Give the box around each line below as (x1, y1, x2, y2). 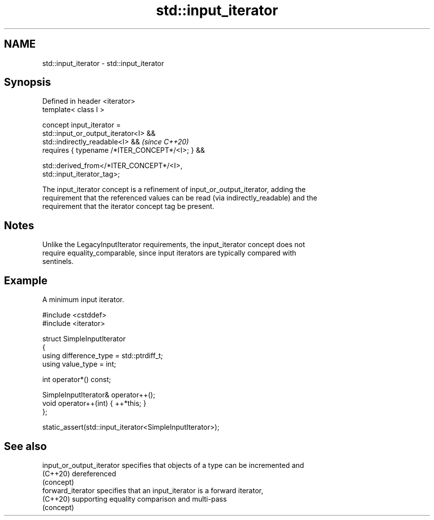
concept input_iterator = (42, 121, 121, 130)
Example (4, 274, 48, 287)
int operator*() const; (42, 375, 111, 384)
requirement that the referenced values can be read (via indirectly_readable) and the (42, 194, 318, 202)
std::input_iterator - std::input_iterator (42, 59, 164, 67)
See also (4, 440, 47, 453)
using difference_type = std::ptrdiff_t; (42, 351, 163, 360)
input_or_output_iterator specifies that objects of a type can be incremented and (42, 460, 304, 469)
